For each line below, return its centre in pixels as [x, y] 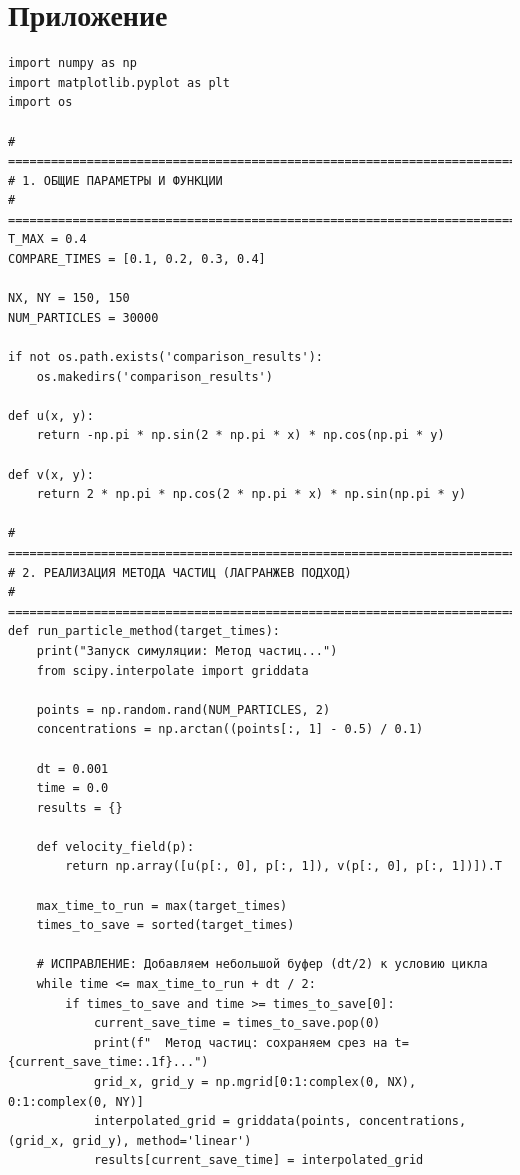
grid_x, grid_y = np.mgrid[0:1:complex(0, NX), [255, 1082]
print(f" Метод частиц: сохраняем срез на [240, 1042]
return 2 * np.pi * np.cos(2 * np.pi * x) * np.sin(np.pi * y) [251, 494]
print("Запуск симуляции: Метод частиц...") [187, 650]
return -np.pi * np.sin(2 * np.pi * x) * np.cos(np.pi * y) [240, 435]
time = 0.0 [72, 788]
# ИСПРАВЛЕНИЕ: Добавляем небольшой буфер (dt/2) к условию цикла [262, 964]
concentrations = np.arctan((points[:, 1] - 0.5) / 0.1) [230, 729]
